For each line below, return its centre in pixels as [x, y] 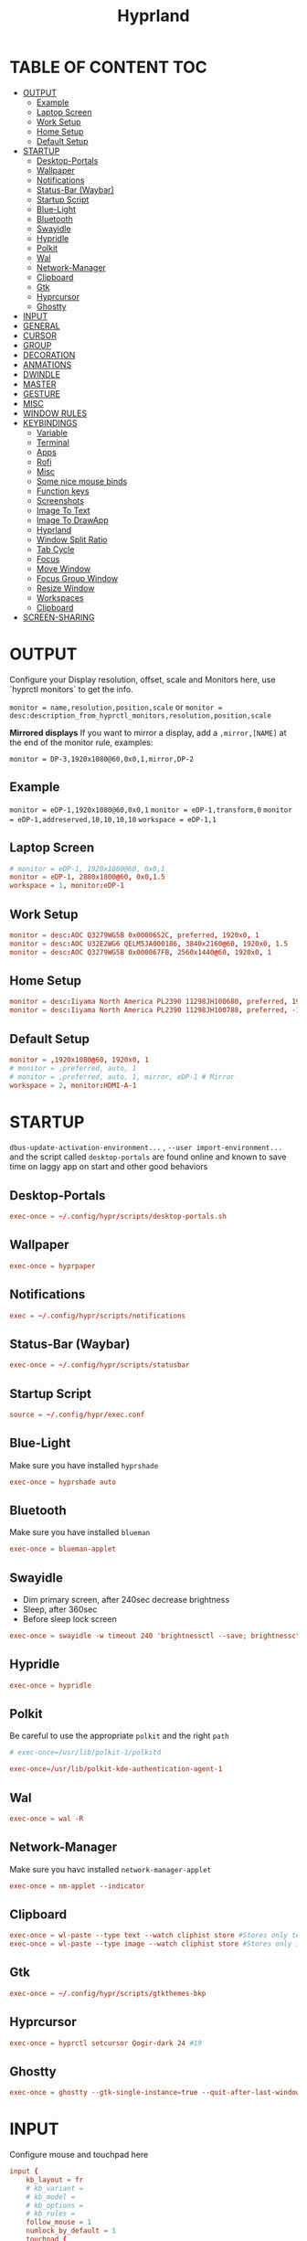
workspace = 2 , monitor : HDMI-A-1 [73, 1085]
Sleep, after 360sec [60, 1609]
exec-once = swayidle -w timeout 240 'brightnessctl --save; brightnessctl [157, 1636]
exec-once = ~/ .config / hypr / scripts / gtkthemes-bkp [108, 1993]
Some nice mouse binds [82, 481]
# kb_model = [51, 2197]
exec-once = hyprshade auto [63, 1482]
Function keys [63, 491]
